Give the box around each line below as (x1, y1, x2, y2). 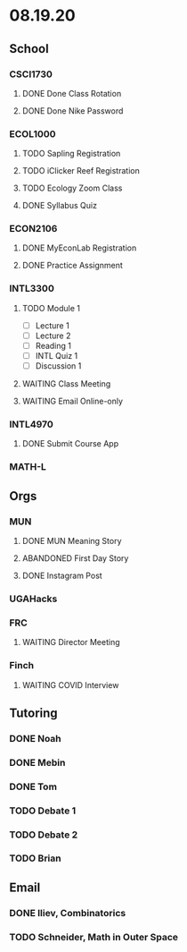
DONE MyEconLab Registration (21, 242, 137, 253)
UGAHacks (9, 592, 58, 605)
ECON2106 (9, 223, 58, 235)
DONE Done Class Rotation (21, 88, 122, 98)
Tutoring (9, 705, 58, 720)
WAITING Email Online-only (21, 395, 123, 407)
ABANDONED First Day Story (21, 552, 129, 564)
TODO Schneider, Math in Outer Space (9, 931, 179, 943)
